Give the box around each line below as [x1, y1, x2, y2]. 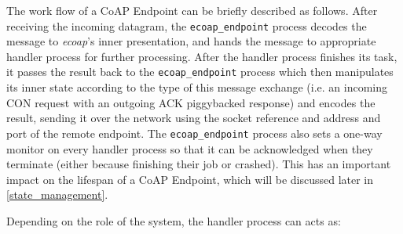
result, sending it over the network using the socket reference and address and [6, 110, 381, 126]
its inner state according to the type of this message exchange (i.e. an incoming [6, 79, 387, 95]
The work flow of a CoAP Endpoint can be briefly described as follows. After [6, 2, 378, 18]
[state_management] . [6, 186, 108, 203]
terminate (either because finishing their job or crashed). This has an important [6, 156, 391, 172]
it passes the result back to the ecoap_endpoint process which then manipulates [6, 63, 394, 80]
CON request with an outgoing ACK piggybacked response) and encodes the [6, 94, 376, 110]
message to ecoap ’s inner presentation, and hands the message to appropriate [6, 33, 376, 49]
